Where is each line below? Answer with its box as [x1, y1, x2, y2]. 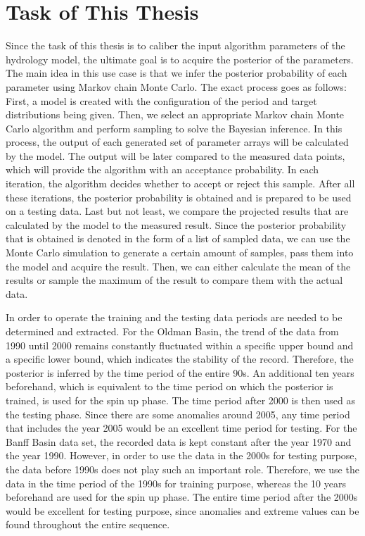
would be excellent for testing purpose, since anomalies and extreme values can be [6, 503, 359, 518]
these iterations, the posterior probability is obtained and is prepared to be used [6, 189, 352, 204]
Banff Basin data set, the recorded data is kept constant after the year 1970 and [6, 434, 352, 449]
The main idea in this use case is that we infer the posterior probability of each [6, 66, 347, 80]
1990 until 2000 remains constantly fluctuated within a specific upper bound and [6, 337, 354, 352]
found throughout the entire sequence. [6, 517, 170, 532]
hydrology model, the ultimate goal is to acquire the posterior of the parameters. [6, 51, 354, 66]
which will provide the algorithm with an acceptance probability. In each [6, 162, 319, 177]
